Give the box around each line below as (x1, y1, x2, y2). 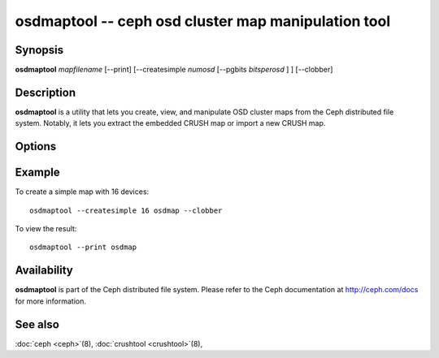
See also (15, 317, 60, 331)
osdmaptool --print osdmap (29, 243, 137, 252)
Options (15, 140, 57, 153)
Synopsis (15, 43, 64, 57)
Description (15, 85, 76, 99)
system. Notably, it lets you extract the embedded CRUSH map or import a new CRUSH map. (15, 119, 326, 128)
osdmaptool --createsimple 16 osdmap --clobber (29, 205, 223, 215)
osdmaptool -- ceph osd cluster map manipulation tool (15, 12, 391, 30)
